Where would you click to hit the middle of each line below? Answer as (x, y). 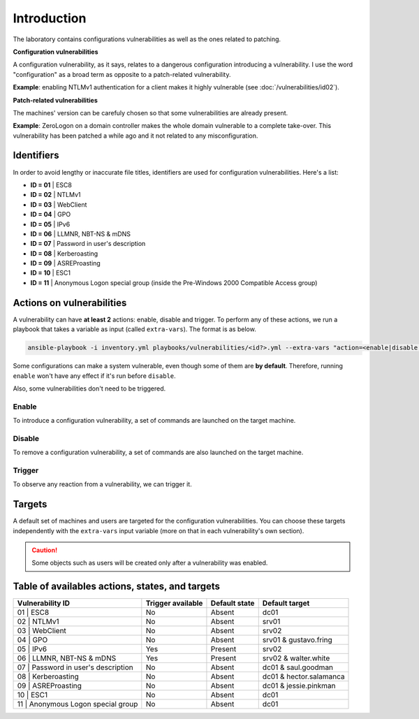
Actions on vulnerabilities (70, 303)
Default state (233, 603)
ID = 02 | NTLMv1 (56, 195)
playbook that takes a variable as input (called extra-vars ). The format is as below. (134, 329)
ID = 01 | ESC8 (51, 184)
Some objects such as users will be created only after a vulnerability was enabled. (150, 563)
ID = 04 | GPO (51, 215)
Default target (286, 603)
